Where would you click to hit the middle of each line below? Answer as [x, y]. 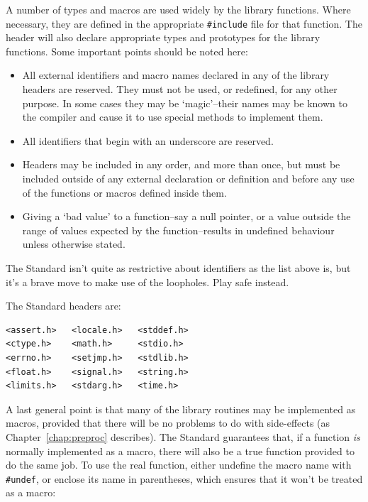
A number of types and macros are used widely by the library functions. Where [178, 9]
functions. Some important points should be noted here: [127, 51]
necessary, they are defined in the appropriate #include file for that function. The [184, 23]
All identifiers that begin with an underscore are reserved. [148, 140]
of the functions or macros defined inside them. [124, 192]
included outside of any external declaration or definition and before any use [188, 178]
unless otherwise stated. [74, 244]
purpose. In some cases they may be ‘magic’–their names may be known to [185, 103]
